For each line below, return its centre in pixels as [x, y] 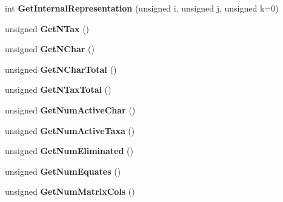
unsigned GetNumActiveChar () [70, 109]
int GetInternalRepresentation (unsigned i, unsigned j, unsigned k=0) [142, 8]
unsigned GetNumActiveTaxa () [70, 130]
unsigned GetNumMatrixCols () [70, 191]
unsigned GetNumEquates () [63, 171]
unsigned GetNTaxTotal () [58, 89]
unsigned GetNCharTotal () [61, 69]
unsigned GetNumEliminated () [69, 151]
